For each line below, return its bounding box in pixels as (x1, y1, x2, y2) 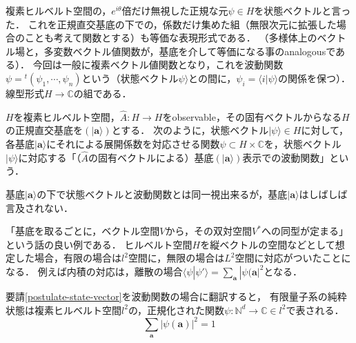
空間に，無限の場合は (128, 251, 225, 265)
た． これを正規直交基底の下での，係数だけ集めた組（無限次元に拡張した (6, 17, 337, 31)
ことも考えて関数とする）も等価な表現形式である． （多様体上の (24, 30, 317, 45)
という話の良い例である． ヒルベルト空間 (6, 237, 192, 251)
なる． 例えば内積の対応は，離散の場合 (6, 264, 183, 278)
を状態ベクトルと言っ (254, 3, 351, 17)
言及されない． (6, 200, 73, 215)
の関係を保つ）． (278, 70, 351, 85)
